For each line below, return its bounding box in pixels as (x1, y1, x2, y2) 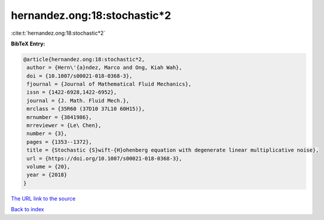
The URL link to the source (11, 195, 76, 202)
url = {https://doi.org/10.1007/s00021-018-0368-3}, (27, 155, 182, 162)
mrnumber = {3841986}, (27, 114, 93, 120)
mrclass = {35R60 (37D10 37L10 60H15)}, (27, 106, 145, 112)
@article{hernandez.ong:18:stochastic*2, (23, 56, 145, 63)
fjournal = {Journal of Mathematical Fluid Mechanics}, (27, 81, 192, 88)
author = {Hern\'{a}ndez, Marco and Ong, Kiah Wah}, (27, 64, 182, 71)
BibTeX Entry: (11, 40, 45, 47)
